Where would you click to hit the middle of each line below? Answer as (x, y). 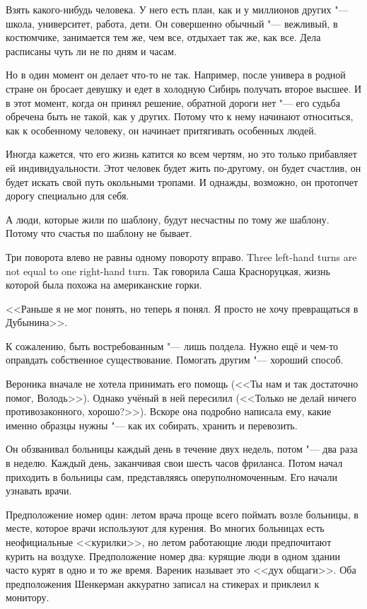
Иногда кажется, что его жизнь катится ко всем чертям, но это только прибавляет (181, 154)
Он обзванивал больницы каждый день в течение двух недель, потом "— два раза (182, 449)
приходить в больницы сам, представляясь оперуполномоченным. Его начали (172, 476)
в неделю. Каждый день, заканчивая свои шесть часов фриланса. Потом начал (174, 463)
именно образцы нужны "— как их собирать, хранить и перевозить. (152, 425)
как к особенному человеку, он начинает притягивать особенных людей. (161, 130)
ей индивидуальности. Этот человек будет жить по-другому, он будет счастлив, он (183, 167)
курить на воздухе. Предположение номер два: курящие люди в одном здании (173, 556)
